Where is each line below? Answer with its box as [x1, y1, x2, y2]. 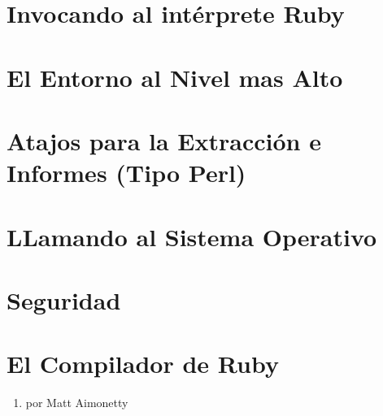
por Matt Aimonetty [25, 394, 128, 411]
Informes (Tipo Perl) [7, 156, 246, 189]
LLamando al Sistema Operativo [7, 219, 377, 253]
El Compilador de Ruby [7, 347, 279, 380]
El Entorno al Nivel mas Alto [7, 60, 343, 93]
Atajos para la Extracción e [7, 123, 321, 157]
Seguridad [7, 283, 121, 316]
